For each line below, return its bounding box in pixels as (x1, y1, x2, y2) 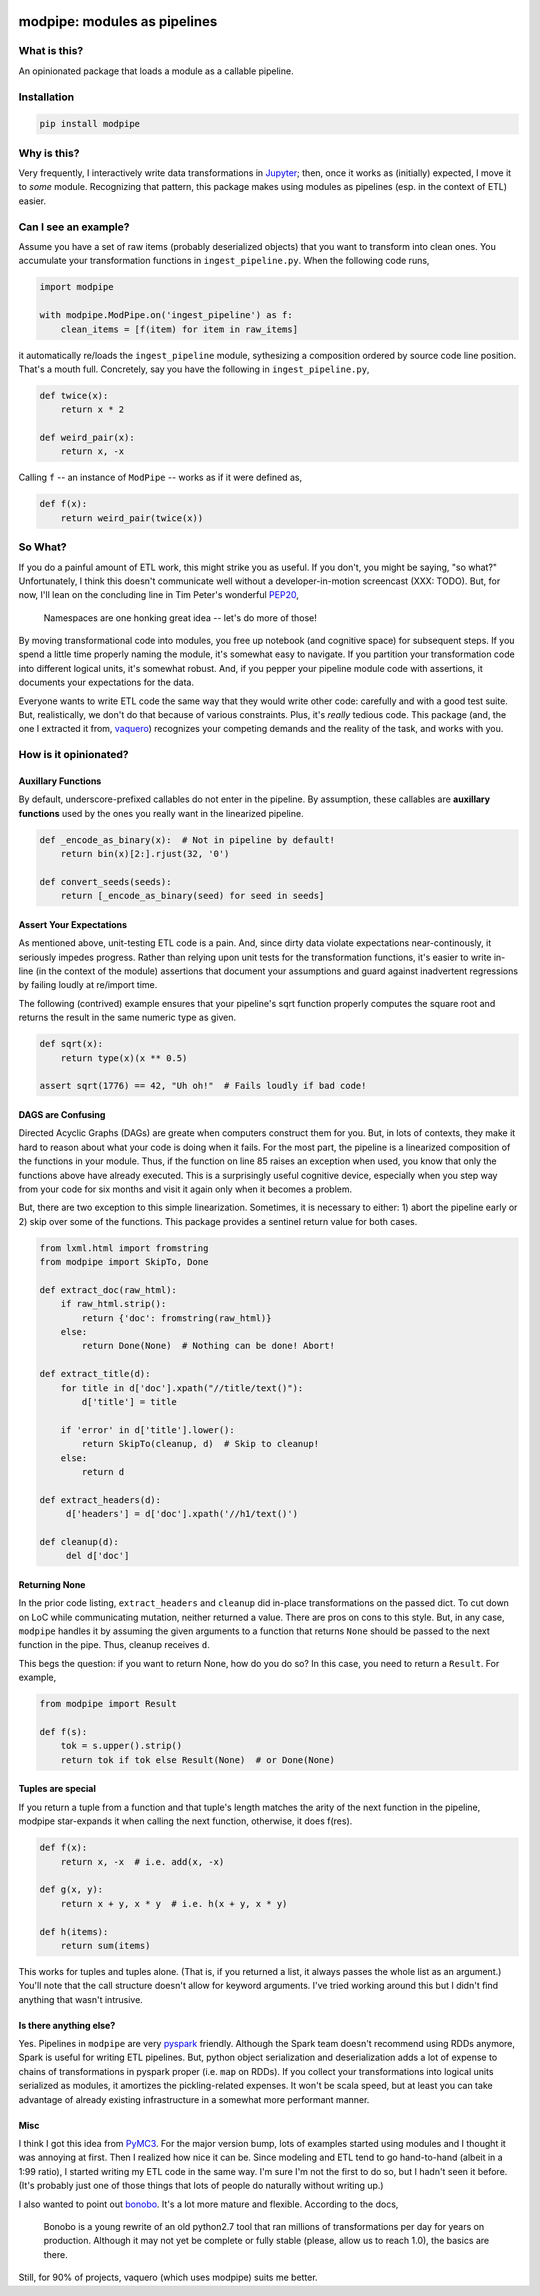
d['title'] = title (81, 1396, 177, 1408)
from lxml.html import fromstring (39, 1242, 209, 1254)
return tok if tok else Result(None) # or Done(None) (60, 1754, 335, 1765)
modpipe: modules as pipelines (18, 13, 218, 30)
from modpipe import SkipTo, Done (39, 1256, 209, 1268)
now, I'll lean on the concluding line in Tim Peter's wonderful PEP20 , (18, 589, 299, 601)
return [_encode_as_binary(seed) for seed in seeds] (60, 890, 325, 902)
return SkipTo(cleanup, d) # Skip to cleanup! (81, 1438, 320, 1450)
